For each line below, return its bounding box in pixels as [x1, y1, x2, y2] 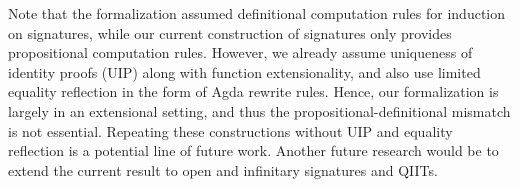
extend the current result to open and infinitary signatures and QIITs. [8, 159, 438, 180]
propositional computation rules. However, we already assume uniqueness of [8, 42, 473, 63]
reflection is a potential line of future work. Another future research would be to [8, 140, 499, 161]
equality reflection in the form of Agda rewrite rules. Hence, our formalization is [8, 81, 499, 102]
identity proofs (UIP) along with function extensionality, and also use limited [8, 61, 481, 82]
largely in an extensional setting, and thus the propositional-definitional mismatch [8, 100, 511, 121]
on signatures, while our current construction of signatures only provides [8, 22, 452, 43]
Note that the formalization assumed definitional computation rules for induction [8, 3, 506, 23]
